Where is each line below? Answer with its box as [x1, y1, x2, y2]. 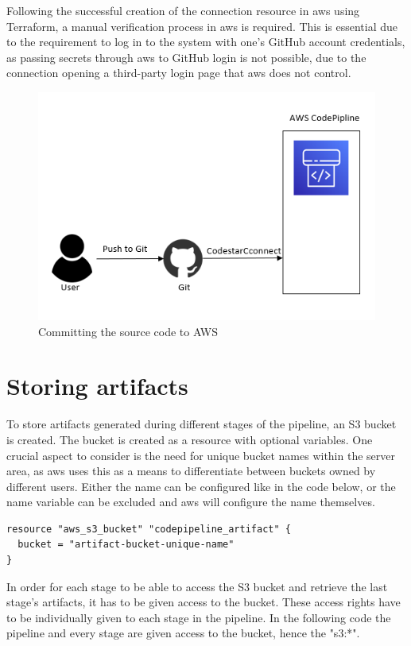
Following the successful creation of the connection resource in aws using [6, 2, 360, 18]
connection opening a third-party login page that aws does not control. [6, 64, 351, 81]
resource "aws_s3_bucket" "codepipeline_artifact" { [6, 523, 291, 535]
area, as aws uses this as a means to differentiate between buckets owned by [6, 462, 376, 479]
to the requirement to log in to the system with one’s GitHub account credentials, [6, 33, 405, 50]
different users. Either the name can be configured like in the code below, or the [6, 478, 396, 494]
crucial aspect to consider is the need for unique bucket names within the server [6, 447, 395, 463]
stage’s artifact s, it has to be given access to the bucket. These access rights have [6, 594, 401, 610]
